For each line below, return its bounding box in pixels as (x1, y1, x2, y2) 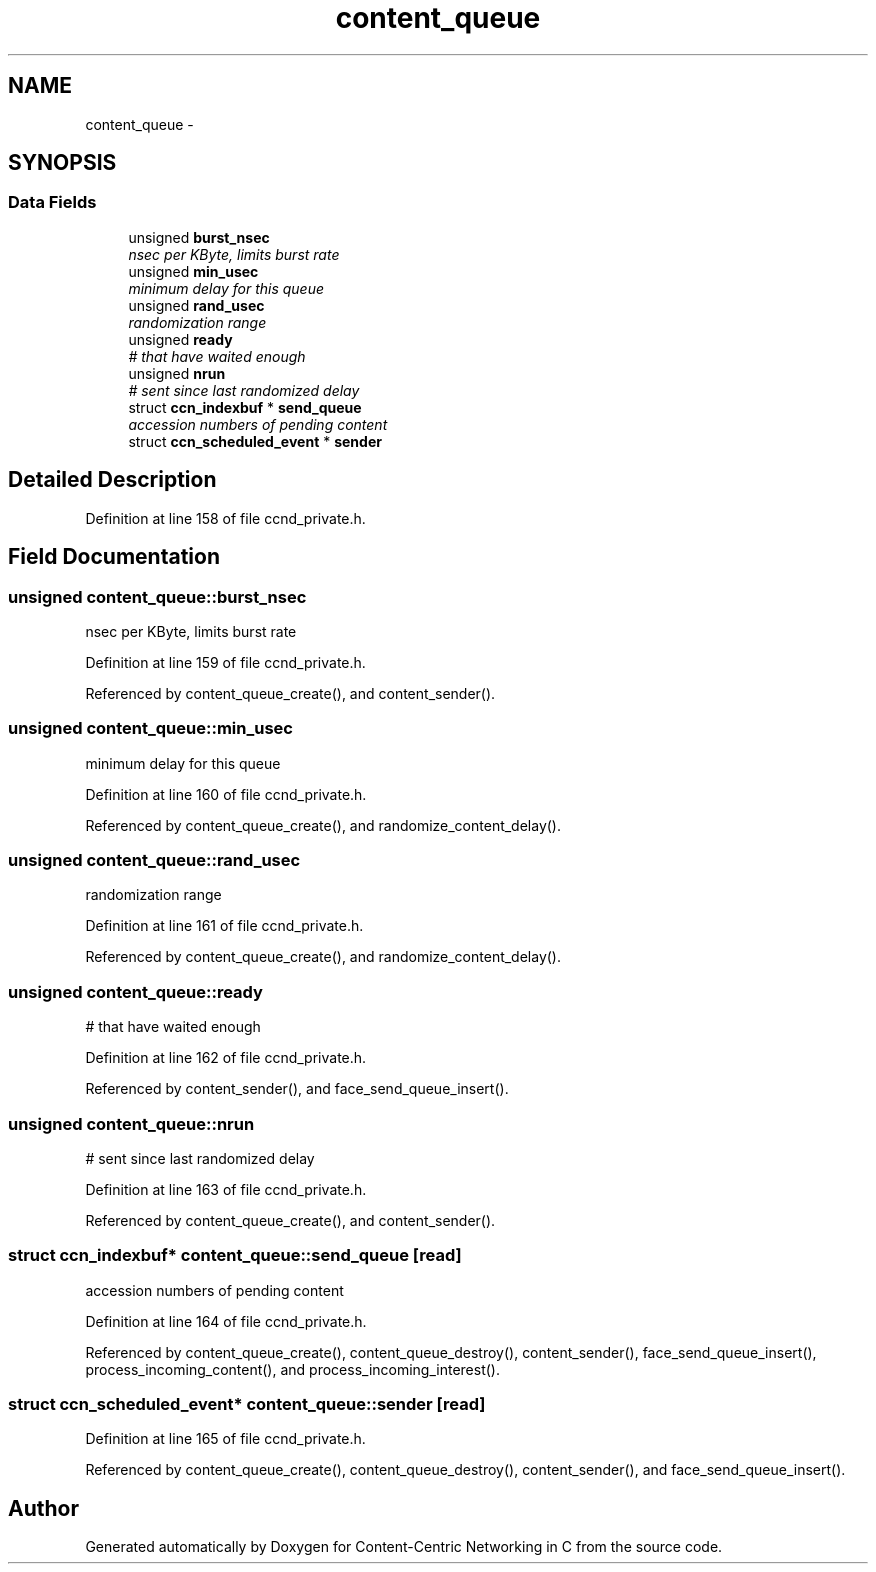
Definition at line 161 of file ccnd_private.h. (85, 917, 364, 935)
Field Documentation (8, 544, 220, 570)
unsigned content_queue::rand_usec (8, 850, 301, 870)
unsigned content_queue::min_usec (8, 718, 293, 739)
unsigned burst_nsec (128, 228, 270, 246)
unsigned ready (128, 330, 233, 348)
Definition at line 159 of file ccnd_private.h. (85, 653, 366, 671)
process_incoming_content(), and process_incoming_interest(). (85, 1360, 500, 1378)
